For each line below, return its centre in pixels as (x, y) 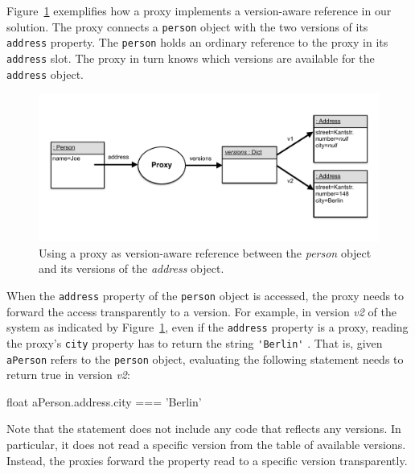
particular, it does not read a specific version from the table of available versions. (206, 445)
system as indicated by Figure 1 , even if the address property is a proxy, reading (207, 327)
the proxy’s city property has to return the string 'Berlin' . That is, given (195, 342)
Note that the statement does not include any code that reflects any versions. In (204, 429)
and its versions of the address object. (131, 268)
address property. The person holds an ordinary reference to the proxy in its (197, 42)
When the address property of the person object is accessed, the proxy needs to (205, 296)
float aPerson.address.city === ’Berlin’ (104, 401)
